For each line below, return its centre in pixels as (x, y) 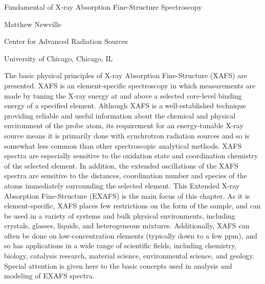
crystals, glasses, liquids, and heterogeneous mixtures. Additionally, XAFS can (127, 226)
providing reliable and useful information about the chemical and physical (120, 115)
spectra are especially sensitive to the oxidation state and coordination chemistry (131, 156)
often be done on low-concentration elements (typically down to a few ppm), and (131, 235)
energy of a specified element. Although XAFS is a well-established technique (125, 105)
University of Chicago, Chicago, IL (59, 58)
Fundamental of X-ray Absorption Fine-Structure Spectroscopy (103, 7)
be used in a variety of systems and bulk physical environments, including (120, 215)
